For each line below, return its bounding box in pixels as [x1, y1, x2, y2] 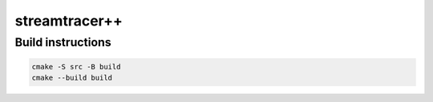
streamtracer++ [14, 12, 123, 29]
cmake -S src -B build [31, 62, 121, 71]
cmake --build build [31, 73, 112, 83]
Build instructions [14, 35, 111, 49]
